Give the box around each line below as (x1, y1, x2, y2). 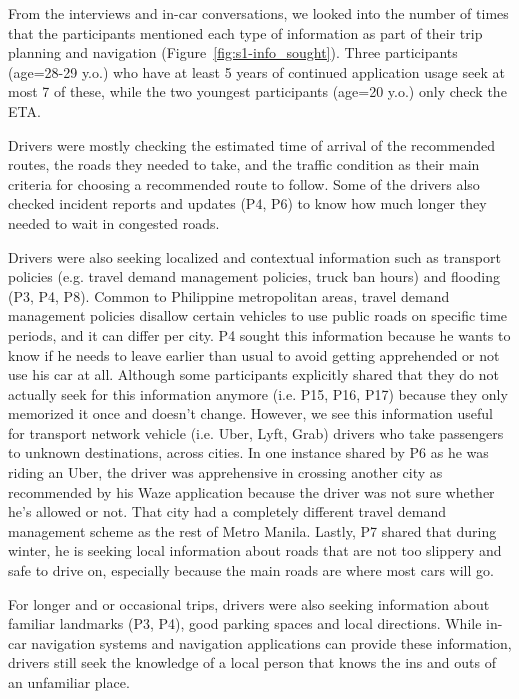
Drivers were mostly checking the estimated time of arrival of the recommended (8, 134, 496, 155)
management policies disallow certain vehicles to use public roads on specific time (8, 305, 508, 326)
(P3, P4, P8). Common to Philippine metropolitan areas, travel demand (8, 285, 450, 306)
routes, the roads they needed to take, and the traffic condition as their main (8, 154, 480, 175)
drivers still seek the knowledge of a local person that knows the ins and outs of (8, 652, 496, 673)
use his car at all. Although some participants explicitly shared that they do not (8, 364, 499, 385)
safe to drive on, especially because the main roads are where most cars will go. (8, 560, 494, 581)
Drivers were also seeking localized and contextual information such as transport (8, 246, 501, 267)
